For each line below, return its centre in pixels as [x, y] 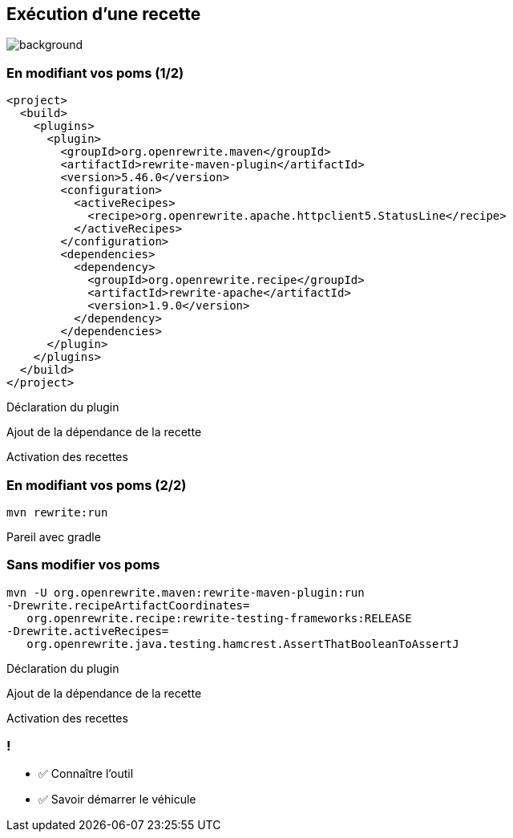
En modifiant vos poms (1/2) [95, 73]
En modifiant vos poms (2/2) [97, 485]
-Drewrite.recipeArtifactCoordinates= [128, 605]
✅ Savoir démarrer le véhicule [117, 800]
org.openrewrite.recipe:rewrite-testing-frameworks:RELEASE [219, 618]
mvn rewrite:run [57, 512]
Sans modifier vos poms [83, 565]
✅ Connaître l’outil [86, 774]
